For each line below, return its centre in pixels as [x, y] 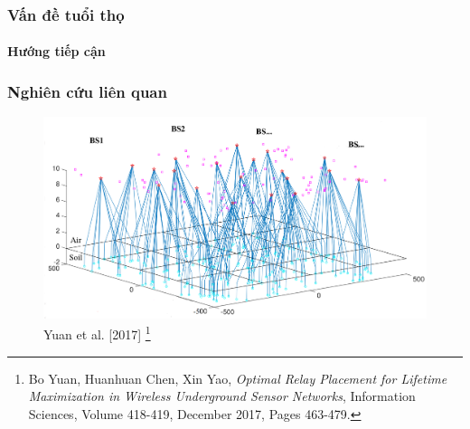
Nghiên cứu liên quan [87, 91]
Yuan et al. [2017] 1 [97, 333]
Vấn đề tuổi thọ [66, 14]
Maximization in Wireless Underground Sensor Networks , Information [222, 396]
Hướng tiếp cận [56, 51]
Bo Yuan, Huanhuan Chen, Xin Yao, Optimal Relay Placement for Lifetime [238, 378]
